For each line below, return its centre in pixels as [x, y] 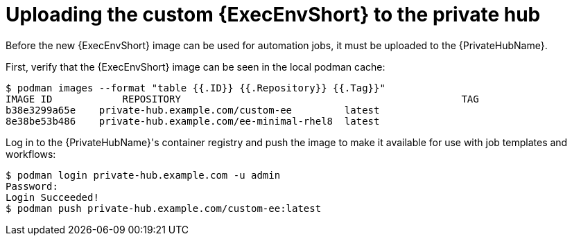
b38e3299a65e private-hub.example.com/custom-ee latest [193, 110]
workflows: [31, 154]
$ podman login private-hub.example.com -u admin [143, 175]
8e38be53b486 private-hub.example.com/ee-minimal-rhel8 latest [193, 121]
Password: [32, 186]
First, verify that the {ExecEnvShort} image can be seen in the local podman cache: [196, 66]
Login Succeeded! [52, 197]
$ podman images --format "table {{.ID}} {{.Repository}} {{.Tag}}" [196, 88]
